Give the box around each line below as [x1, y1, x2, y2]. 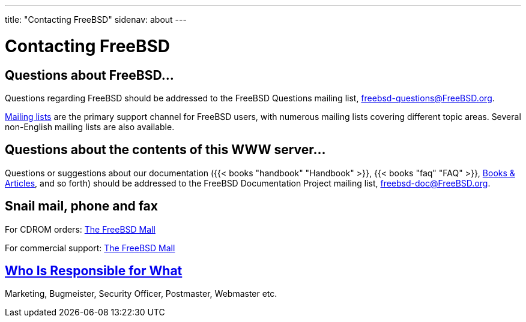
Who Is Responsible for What [5, 263, 183, 279]
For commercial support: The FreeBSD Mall [5, 242, 175, 253]
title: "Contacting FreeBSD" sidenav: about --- [5, 14, 187, 25]
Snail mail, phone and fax [5, 198, 158, 214]
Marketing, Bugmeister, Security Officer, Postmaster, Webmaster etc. [5, 288, 277, 299]
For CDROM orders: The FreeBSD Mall [5, 224, 156, 234]
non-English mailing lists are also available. [5, 121, 175, 132]
